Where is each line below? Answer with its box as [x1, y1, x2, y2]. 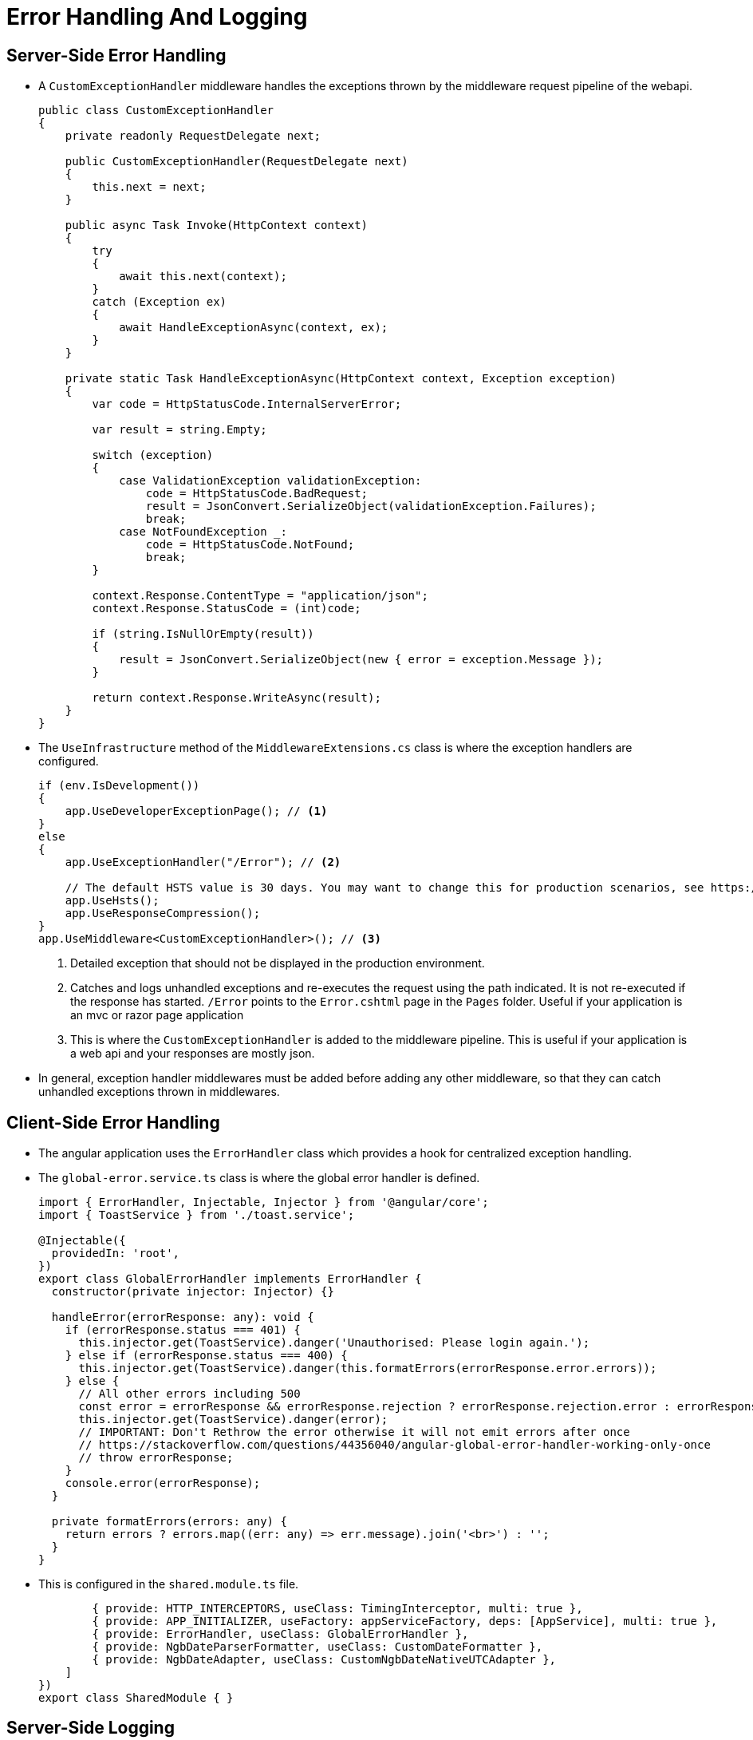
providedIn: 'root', [51, 1247, 180, 1260]
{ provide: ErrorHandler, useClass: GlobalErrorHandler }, [92, 1627, 469, 1641]
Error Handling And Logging [6, 3, 308, 30]
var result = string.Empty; [92, 423, 267, 437]
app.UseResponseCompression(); [65, 907, 261, 920]
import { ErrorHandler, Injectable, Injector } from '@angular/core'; [38, 1196, 489, 1209]
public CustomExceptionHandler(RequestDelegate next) [65, 155, 408, 168]
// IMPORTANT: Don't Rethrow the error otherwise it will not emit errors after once [78, 1426, 630, 1439]
